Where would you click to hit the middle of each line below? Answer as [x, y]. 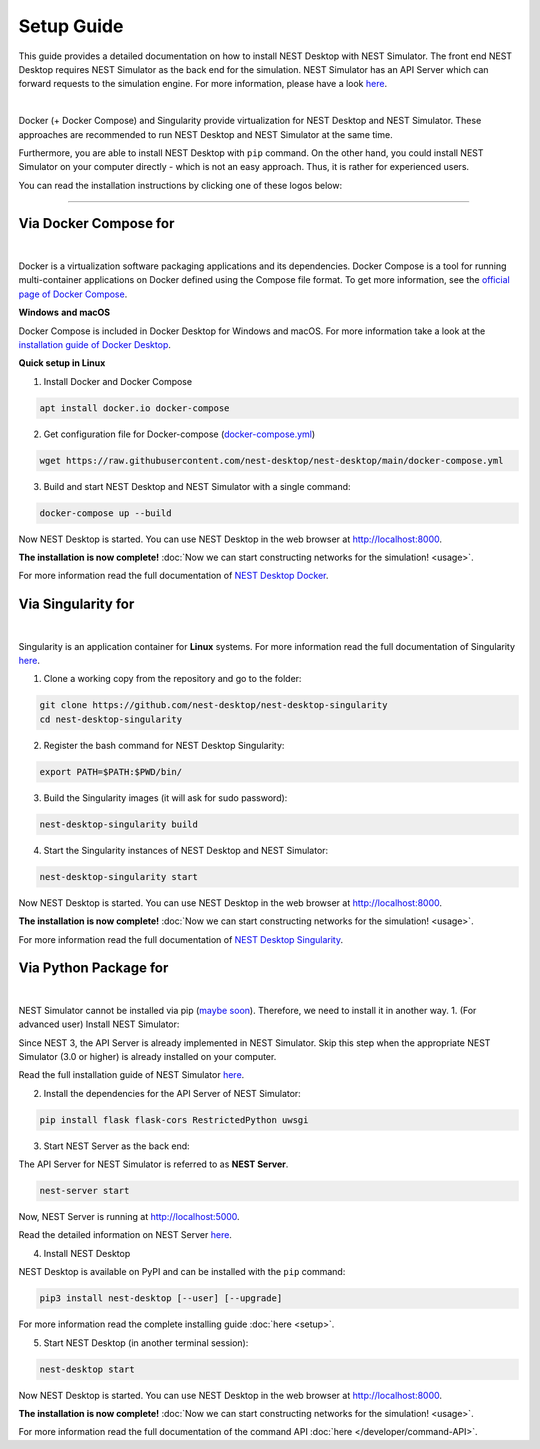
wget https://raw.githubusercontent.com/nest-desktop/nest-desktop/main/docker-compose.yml [271, 460]
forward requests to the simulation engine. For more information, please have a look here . [203, 84]
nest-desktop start [87, 1369]
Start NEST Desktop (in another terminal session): [146, 1342]
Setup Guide [71, 26]
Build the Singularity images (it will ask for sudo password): [165, 797]
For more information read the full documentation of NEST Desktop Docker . [173, 576]
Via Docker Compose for [96, 223]
